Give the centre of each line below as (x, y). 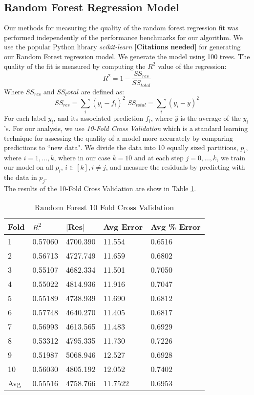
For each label (25, 118)
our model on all (29, 167)
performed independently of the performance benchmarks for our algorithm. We (123, 37)
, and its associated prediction (98, 118)
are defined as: (102, 91)
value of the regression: (192, 66)
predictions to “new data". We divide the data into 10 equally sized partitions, (121, 147)
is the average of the (211, 118)
